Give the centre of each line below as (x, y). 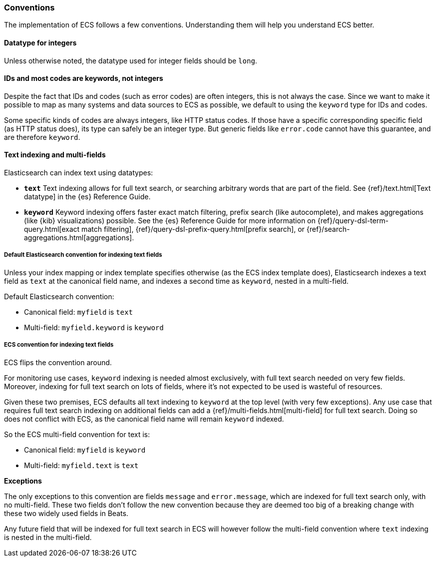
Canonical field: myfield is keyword (85, 450)
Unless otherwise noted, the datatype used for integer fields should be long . (131, 60)
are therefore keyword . (42, 137)
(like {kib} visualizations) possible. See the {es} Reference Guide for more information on (170, 221)
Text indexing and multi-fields (55, 155)
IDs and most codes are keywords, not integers (84, 78)
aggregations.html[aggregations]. (79, 238)
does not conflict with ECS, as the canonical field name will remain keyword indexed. (144, 419)
